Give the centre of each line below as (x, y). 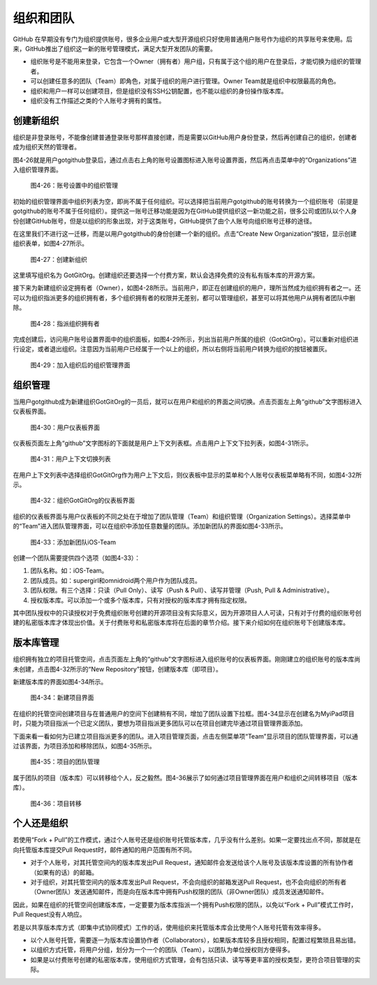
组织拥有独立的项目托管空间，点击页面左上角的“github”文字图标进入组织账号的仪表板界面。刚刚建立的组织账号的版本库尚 (187, 659)
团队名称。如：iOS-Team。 (69, 571)
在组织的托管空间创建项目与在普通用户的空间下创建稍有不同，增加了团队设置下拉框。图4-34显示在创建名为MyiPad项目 (184, 713)
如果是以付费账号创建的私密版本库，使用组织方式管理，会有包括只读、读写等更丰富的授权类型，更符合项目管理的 (192, 959)
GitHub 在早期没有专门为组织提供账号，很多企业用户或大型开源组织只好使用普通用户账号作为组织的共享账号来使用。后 (183, 39)
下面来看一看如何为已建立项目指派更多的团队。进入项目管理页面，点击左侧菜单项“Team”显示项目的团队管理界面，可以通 (186, 736)
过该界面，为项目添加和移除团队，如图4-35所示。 (84, 746)
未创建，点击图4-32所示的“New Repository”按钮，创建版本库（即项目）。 (118, 669)
